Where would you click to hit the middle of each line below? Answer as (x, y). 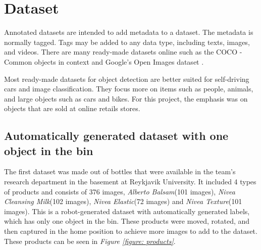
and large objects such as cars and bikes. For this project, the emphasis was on (126, 98)
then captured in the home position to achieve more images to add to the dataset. (131, 231)
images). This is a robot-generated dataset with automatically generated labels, (127, 211)
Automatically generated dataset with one (116, 136)
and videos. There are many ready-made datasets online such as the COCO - (123, 52)
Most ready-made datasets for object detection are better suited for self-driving (127, 79)
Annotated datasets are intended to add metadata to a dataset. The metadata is (129, 32)
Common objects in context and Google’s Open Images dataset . (104, 61)
